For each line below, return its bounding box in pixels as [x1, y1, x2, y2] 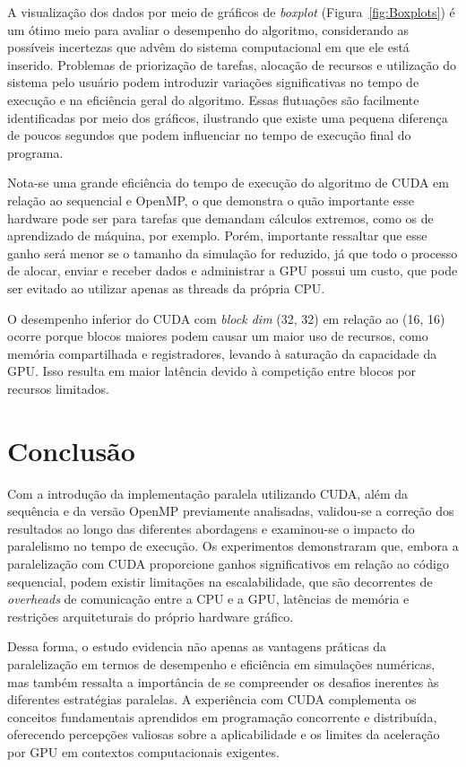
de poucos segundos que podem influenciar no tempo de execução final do [7, 126, 411, 144]
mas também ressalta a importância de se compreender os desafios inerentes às [7, 672, 439, 691]
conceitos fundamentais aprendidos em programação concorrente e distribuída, [7, 707, 437, 726]
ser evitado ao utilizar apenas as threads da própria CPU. [7, 278, 325, 297]
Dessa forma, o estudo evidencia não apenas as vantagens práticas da [7, 637, 387, 656]
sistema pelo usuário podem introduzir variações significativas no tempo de [7, 73, 419, 92]
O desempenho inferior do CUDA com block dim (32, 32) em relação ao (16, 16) [7, 309, 445, 327]
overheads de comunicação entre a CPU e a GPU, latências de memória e [7, 589, 410, 608]
